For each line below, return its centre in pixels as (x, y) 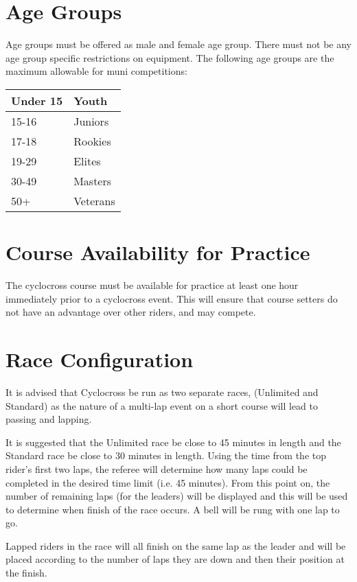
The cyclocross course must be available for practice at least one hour (152, 285)
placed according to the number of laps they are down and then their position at (175, 559)
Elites (87, 161)
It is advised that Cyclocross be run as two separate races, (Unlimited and (162, 392)
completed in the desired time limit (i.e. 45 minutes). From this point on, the (168, 482)
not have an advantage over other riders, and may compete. (131, 312)
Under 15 (37, 100)
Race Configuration (100, 359)
